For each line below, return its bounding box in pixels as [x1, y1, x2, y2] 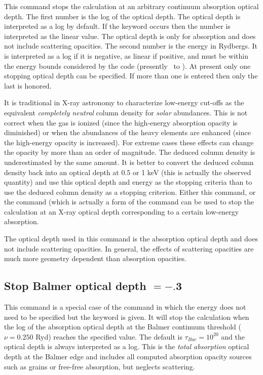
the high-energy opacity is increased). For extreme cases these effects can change [4, 137, 254, 147]
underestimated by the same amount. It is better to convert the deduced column [4, 156, 254, 167]
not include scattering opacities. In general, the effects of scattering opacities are [4, 243, 254, 254]
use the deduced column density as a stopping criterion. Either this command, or [4, 186, 256, 197]
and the [221, 331, 245, 342]
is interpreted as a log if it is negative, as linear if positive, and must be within [4, 50, 249, 61]
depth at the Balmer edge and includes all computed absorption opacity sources [4, 351, 252, 362]
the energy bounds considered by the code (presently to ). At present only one [4, 60, 251, 71]
